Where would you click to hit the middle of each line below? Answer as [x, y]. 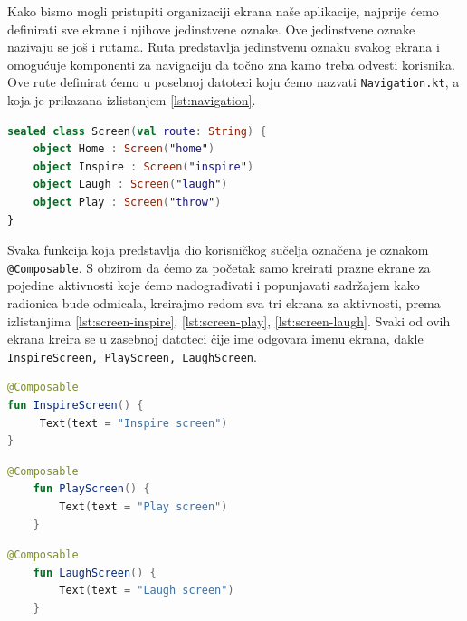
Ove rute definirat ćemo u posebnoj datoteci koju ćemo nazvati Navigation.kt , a [233, 82]
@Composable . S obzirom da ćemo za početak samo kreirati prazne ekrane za [219, 267]
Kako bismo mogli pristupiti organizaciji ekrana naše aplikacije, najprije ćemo [223, 11]
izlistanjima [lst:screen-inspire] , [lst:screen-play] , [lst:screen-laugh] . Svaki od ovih [229, 320]
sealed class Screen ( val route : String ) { [137, 131]
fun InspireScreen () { [76, 406]
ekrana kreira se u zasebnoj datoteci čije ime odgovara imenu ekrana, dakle [215, 339]
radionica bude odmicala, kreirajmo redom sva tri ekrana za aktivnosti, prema [224, 303]
